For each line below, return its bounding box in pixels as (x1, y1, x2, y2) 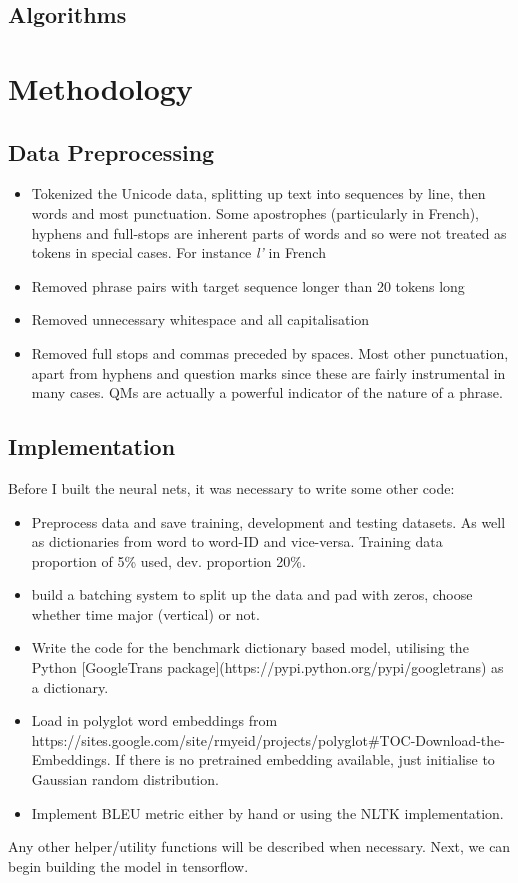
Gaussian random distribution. (31, 769, 219, 790)
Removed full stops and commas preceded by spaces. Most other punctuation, (31, 342, 509, 363)
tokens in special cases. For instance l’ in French (31, 242, 326, 263)
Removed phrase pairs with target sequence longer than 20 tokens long (31, 275, 465, 296)
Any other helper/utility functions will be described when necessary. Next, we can (8, 836, 511, 857)
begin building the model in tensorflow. (8, 855, 249, 876)
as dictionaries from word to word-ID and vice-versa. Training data (31, 531, 443, 552)
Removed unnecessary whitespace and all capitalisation (31, 309, 370, 330)
